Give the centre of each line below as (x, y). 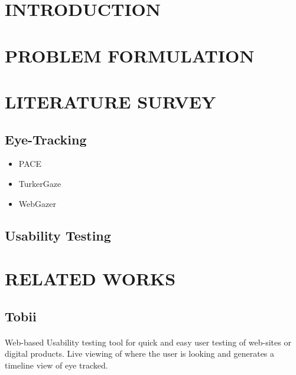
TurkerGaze (40, 183)
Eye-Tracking (46, 139)
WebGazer (37, 203)
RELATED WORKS (90, 279)
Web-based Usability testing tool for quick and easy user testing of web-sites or (148, 342)
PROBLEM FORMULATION (130, 55)
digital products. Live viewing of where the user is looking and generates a (140, 353)
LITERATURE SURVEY (110, 101)
